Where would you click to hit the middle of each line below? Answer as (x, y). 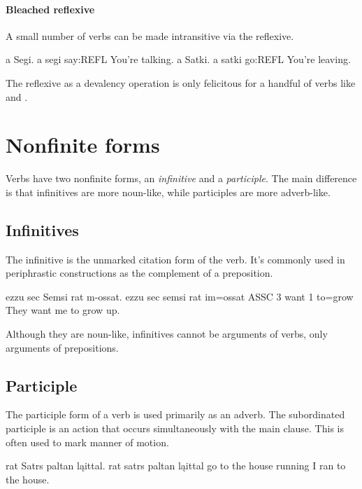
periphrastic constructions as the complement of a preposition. (139, 273)
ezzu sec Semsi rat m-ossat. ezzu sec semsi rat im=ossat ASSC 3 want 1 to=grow (180, 296)
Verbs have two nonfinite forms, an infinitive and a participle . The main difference (181, 178)
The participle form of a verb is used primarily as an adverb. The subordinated (175, 414)
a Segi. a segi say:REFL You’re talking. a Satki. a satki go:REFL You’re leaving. (178, 59)
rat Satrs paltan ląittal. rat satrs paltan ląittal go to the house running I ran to (176, 466)
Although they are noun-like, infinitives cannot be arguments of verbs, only (167, 334)
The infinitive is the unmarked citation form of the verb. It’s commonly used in (175, 259)
